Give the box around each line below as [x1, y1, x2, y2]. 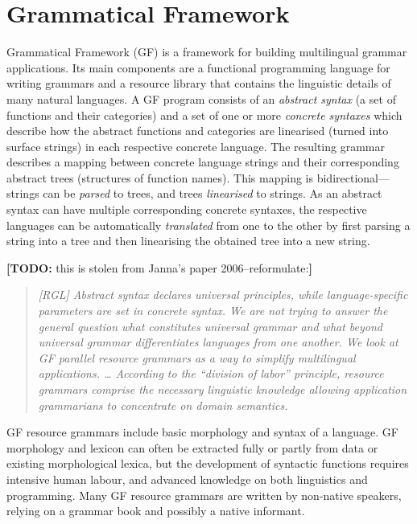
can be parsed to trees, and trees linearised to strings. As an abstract [43, 185, 382, 202]
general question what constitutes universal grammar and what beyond [38, 317, 383, 334]
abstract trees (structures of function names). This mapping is [6, 169, 314, 186]
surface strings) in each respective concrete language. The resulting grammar [6, 137, 386, 154]
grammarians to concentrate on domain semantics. [38, 396, 288, 413]
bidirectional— [316, 169, 390, 186]
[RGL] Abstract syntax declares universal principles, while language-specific [38, 286, 408, 303]
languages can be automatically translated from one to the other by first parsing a [6, 216, 411, 233]
